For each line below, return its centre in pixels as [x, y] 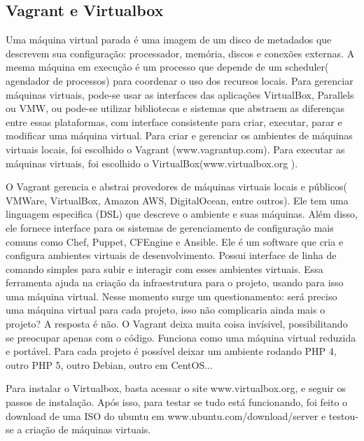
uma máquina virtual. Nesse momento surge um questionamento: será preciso [171, 296]
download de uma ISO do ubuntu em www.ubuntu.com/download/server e [166, 415]
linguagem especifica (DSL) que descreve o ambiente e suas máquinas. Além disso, [182, 214]
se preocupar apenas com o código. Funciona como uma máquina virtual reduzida [181, 337]
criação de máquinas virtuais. [88, 429]
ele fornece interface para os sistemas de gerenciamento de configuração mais [170, 227]
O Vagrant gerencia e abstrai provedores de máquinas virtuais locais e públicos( [176, 187]
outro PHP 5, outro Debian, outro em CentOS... [109, 364]
